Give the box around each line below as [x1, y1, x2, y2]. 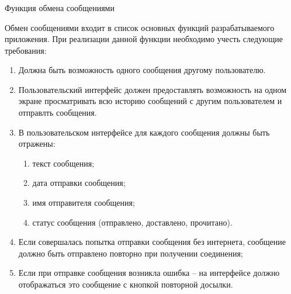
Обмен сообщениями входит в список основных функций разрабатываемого [5, 21, 275, 33]
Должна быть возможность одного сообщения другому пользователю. [18, 64, 266, 76]
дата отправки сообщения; [32, 177, 126, 189]
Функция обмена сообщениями [5, 1, 115, 13]
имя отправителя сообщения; [32, 196, 135, 209]
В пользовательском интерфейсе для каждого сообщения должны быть [18, 126, 270, 138]
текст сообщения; [32, 157, 95, 169]
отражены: [18, 137, 56, 150]
